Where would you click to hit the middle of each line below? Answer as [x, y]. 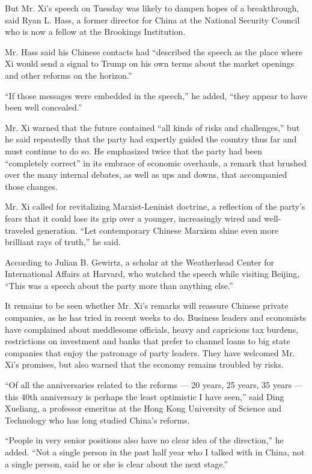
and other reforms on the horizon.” [69, 75]
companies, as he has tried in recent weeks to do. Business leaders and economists [156, 318]
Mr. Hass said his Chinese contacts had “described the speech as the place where [154, 51]
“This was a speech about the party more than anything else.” [119, 285]
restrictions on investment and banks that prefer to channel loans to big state [148, 341]
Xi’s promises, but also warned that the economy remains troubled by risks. [144, 364]
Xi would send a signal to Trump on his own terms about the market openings [150, 63]
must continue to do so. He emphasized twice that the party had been [134, 150]
